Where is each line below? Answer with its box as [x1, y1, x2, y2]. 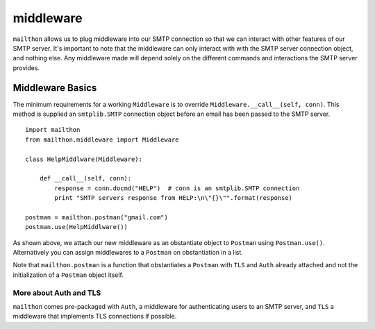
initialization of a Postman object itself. [12, 271, 124, 279]
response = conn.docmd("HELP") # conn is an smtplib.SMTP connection [54, 184, 300, 192]
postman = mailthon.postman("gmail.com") [25, 213, 168, 221]
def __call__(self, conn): [39, 174, 132, 183]
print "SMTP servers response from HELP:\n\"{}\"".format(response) [54, 194, 293, 202]
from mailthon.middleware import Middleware [25, 135, 180, 144]
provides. [12, 63, 40, 72]
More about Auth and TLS [12, 288, 101, 298]
